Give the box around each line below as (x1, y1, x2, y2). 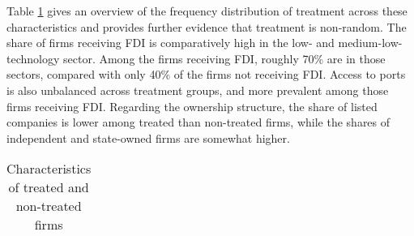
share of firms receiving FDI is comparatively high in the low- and (6, 34, 335, 51)
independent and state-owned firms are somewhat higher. (6, 129, 290, 146)
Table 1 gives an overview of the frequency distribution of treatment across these (6, 2, 408, 19)
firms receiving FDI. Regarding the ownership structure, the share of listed (6, 97, 378, 114)
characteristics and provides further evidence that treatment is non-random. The (6, 18, 407, 35)
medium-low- (338, 34, 403, 51)
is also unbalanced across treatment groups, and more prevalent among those (6, 81, 389, 98)
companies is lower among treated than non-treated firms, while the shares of (6, 114, 391, 131)
